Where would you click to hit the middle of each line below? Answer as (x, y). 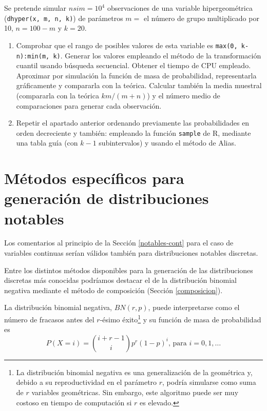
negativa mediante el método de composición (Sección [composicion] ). (113, 290)
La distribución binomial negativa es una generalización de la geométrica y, (134, 372)
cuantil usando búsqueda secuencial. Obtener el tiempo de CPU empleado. (133, 65)
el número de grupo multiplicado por (201, 18)
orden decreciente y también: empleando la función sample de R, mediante (133, 132)
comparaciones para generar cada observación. (89, 105)
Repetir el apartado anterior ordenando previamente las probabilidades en (133, 123)
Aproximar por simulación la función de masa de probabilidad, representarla (136, 75)
